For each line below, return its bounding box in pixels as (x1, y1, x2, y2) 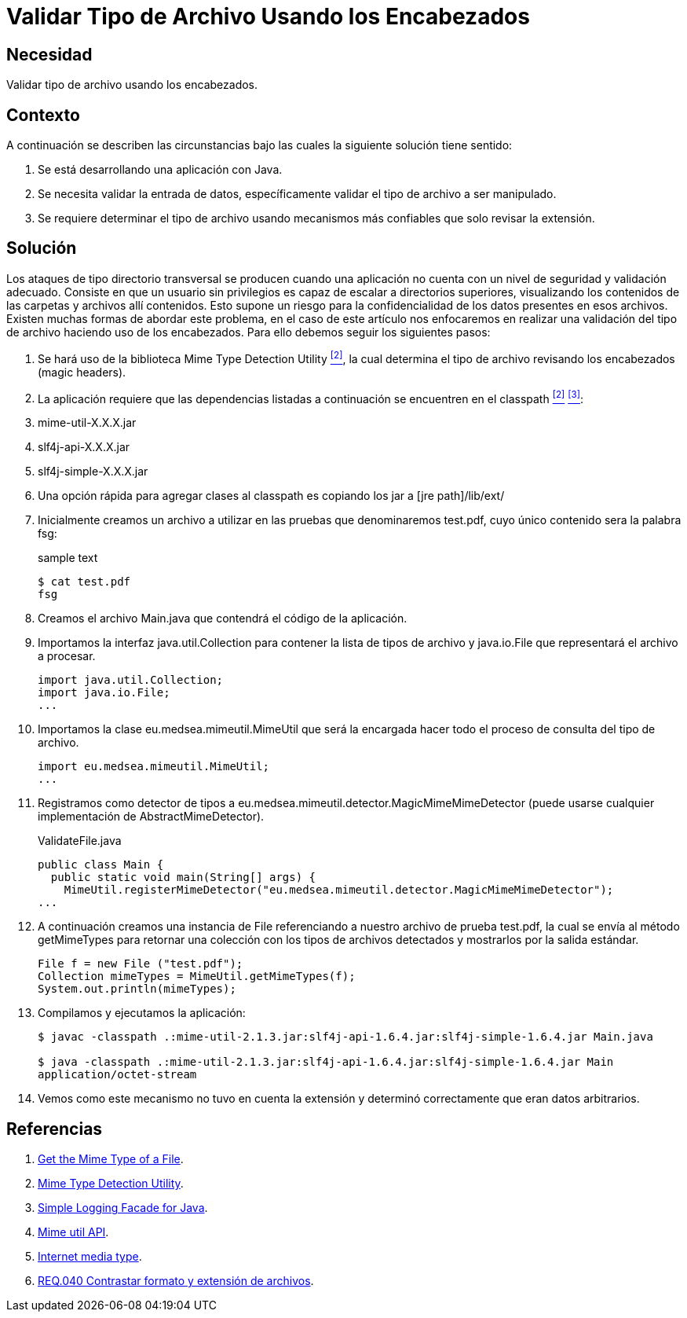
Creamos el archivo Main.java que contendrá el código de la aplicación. (38, 611, 407, 626)
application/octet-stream (38, 1068, 197, 1081)
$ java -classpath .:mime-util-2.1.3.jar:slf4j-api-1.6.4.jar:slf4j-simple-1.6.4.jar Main (38, 1056, 614, 1069)
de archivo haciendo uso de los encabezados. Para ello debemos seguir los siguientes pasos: (6, 325, 491, 339)
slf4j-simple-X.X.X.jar (38, 464, 148, 479)
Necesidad (6, 44, 93, 64)
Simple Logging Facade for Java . (38, 1201, 208, 1215)
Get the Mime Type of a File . (38, 1152, 184, 1166)
